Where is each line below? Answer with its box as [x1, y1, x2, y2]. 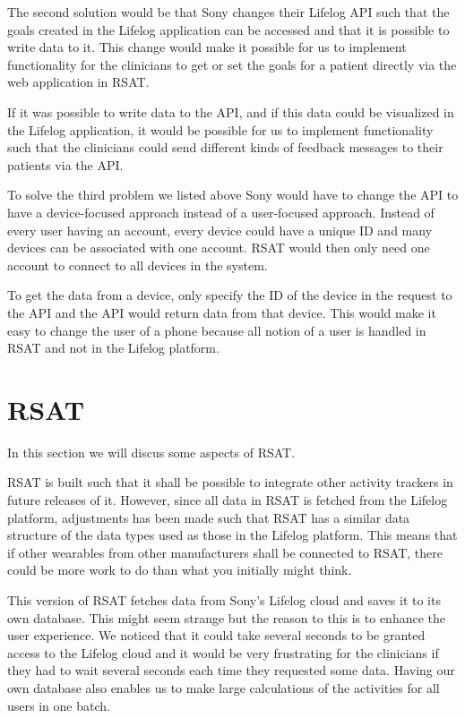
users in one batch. [7, 696, 110, 714]
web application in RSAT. [7, 73, 150, 91]
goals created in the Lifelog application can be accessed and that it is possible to [7, 20, 450, 38]
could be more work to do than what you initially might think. [7, 560, 352, 579]
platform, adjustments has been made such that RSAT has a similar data [7, 508, 410, 526]
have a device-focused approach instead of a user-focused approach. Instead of [7, 202, 435, 221]
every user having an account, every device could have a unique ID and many [7, 220, 433, 239]
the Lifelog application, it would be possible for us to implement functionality [7, 120, 434, 139]
